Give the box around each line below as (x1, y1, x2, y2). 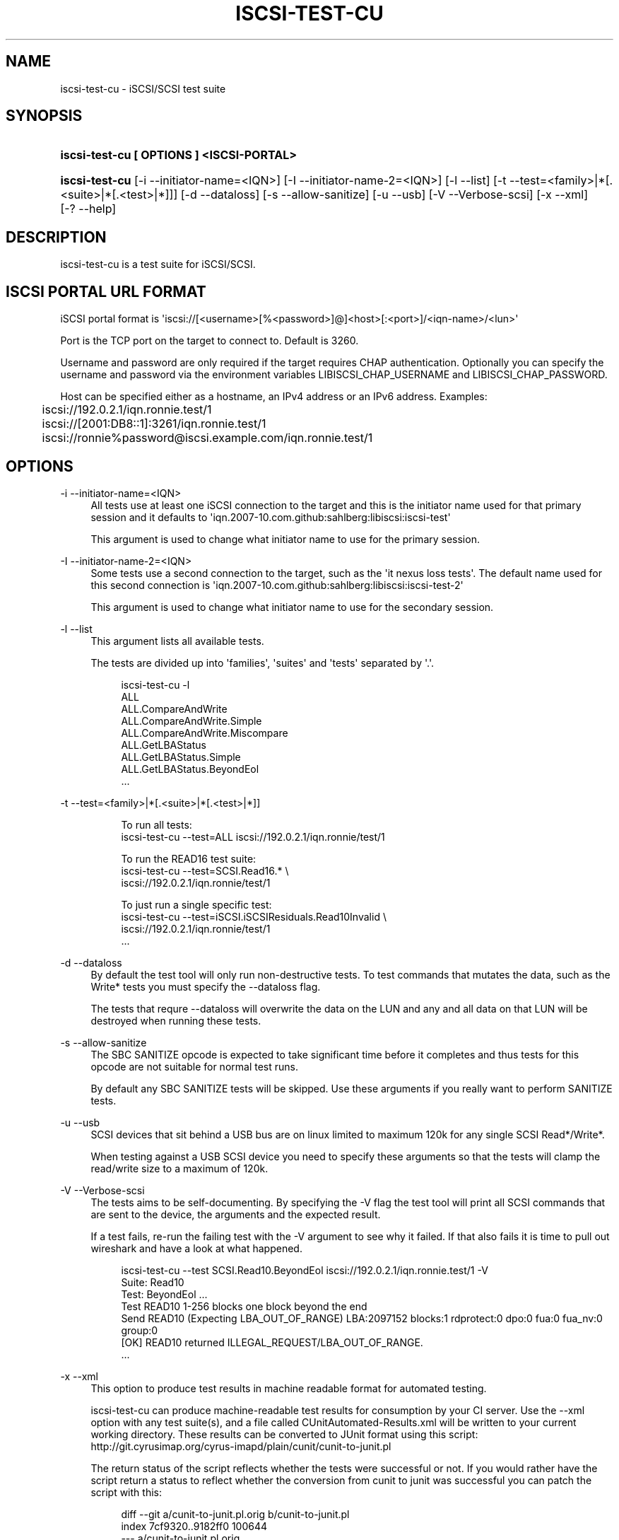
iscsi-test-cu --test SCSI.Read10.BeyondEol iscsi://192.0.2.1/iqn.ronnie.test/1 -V (121, 1264, 488, 1276)
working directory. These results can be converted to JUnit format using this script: (90, 1428, 478, 1440)
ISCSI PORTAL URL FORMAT (6, 282, 206, 301)
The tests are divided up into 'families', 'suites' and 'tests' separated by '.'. (90, 656, 434, 669)
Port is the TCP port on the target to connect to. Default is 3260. (60, 334, 359, 347)
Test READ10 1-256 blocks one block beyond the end (121, 1300, 367, 1312)
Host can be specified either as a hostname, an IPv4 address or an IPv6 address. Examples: (60, 390, 488, 403)
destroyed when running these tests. (90, 1014, 261, 1027)
